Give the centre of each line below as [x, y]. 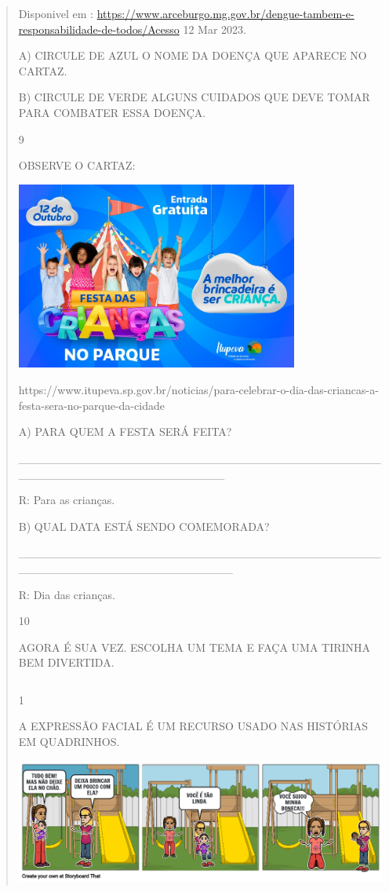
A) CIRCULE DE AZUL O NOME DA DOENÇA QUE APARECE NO [193, 55]
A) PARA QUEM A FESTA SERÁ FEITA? [125, 431]
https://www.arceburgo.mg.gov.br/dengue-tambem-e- [225, 13]
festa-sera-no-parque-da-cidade [91, 405]
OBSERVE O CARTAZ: [77, 165]
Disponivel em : [56, 13]
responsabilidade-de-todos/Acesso [99, 29]
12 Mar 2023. [214, 29]
